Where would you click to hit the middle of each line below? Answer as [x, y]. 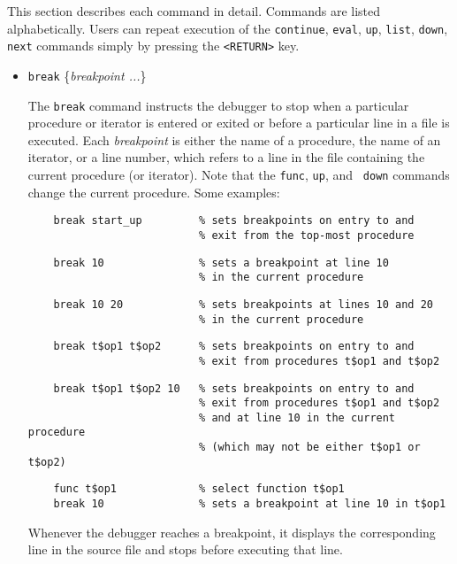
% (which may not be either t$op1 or [310, 448]
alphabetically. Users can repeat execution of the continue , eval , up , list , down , [228, 28]
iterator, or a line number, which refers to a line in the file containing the [226, 157]
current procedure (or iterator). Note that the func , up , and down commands [239, 174]
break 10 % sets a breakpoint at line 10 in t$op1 [250, 504]
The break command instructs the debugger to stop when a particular [218, 105]
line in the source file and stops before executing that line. [185, 549]
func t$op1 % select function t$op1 [199, 489]
